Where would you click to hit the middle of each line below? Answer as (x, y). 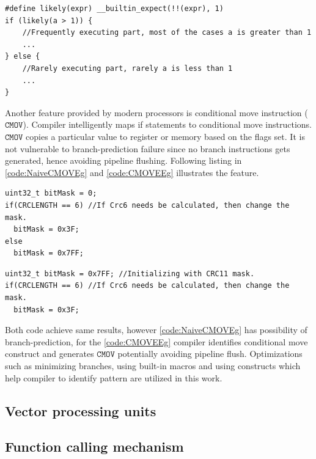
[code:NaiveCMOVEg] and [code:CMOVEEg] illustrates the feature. (132, 172)
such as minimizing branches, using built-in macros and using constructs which (153, 366)
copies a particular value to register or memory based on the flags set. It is (165, 136)
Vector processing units (81, 410)
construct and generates (50, 354)
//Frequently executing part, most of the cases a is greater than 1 (167, 33)
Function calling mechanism (94, 446)
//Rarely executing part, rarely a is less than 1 (127, 68)
